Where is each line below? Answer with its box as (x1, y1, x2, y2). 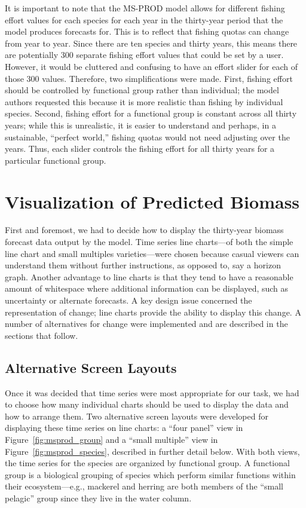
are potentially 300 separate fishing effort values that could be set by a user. (5, 48, 284, 61)
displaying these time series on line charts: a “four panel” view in (5, 421, 243, 434)
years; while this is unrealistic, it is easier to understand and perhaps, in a (5, 118, 276, 131)
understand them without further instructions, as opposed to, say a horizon (5, 259, 281, 271)
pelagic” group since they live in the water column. (5, 491, 192, 504)
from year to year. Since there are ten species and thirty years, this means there (5, 36, 298, 49)
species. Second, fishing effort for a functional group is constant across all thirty (5, 107, 297, 120)
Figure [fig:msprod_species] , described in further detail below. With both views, (5, 445, 300, 457)
